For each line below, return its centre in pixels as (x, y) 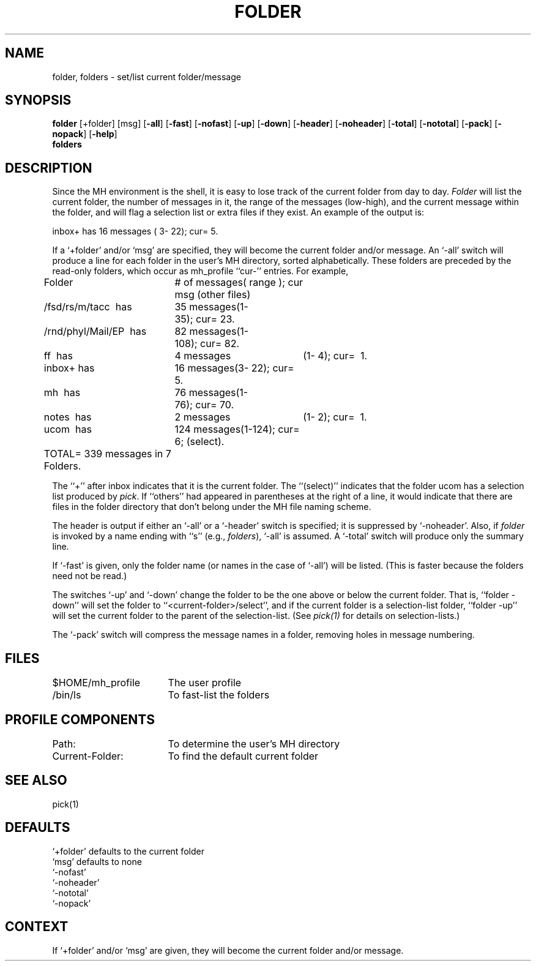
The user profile (205, 683)
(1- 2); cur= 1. (335, 417)
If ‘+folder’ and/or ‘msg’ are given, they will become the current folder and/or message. (228, 950)
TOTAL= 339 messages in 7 (107, 454)
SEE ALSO (36, 781)
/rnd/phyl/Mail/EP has (95, 331)
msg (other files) (213, 295)
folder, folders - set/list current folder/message (147, 77)
